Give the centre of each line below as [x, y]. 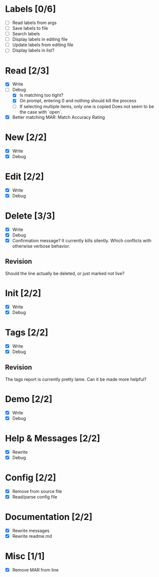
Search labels [26, 34]
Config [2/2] [31, 478]
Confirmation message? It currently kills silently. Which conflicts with [82, 240]
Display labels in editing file [40, 39]
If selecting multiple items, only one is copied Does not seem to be [87, 106]
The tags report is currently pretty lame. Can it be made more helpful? [76, 379]
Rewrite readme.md [32, 536]
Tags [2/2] [27, 332]
